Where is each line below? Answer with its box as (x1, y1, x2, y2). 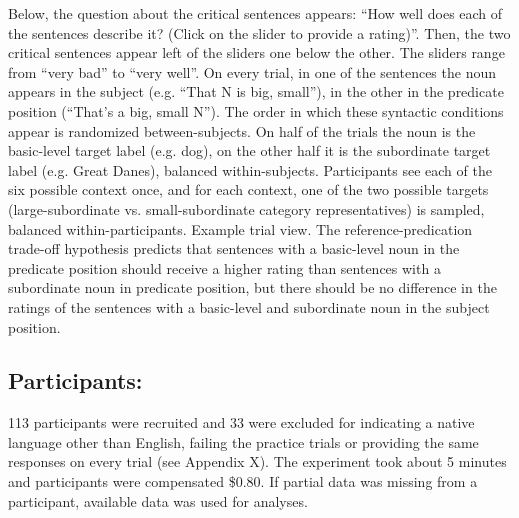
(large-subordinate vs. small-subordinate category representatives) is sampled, (8, 198, 485, 219)
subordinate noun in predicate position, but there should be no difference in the (8, 277, 497, 298)
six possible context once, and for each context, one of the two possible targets (8, 179, 489, 200)
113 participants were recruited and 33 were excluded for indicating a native (8, 412, 475, 433)
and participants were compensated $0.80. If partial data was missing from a (8, 471, 478, 492)
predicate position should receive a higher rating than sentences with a (8, 257, 441, 278)
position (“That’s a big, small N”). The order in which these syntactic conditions (8, 100, 504, 121)
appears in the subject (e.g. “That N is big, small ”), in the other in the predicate (8, 81, 504, 102)
